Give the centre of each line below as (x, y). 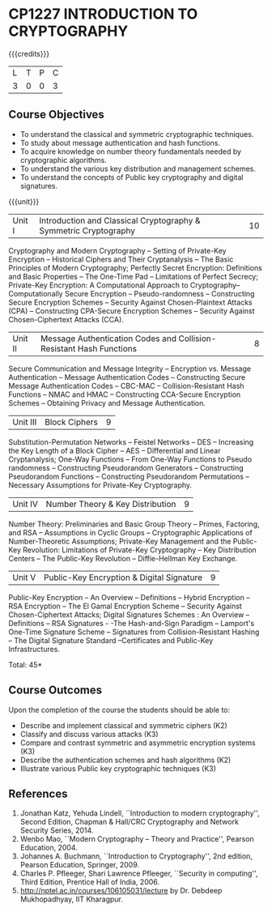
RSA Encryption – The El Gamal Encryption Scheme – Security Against (125, 606)
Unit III (25, 422)
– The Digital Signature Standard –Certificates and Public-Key (111, 640)
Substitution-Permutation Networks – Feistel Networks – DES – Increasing (131, 441)
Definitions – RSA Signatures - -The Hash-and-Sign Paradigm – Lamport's (132, 623)
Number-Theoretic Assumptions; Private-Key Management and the (120, 541)
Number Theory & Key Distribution (111, 504)
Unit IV (25, 504)
